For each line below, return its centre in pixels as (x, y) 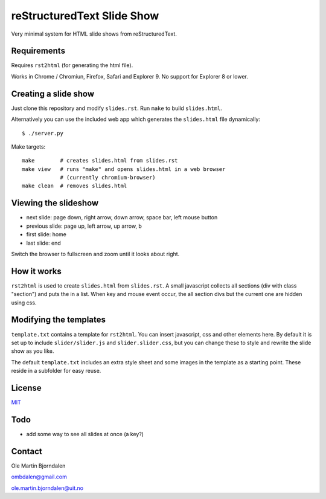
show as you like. (33, 351)
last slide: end (44, 243)
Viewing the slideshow (55, 203)
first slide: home (46, 234)
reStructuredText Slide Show (85, 16)
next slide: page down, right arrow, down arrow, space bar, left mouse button (122, 217)
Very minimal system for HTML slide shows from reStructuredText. (94, 34)
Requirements (38, 51)
